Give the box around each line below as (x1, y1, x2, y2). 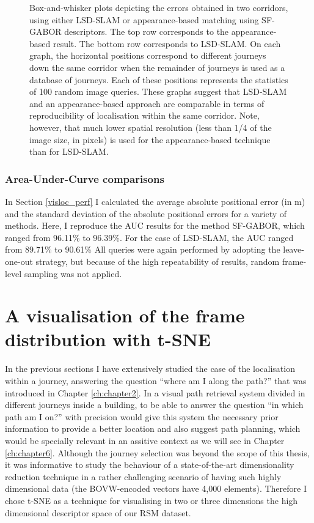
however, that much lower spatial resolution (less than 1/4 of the (29, 121, 272, 133)
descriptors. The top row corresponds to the (64, 25, 229, 38)
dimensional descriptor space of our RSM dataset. (5, 506, 191, 519)
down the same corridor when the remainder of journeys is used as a (29, 61, 285, 73)
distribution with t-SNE (5, 327, 211, 352)
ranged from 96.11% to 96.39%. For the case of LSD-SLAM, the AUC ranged (5, 231, 294, 243)
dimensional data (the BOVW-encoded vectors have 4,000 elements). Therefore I (5, 482, 307, 495)
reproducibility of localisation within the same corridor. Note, (29, 109, 260, 122)
